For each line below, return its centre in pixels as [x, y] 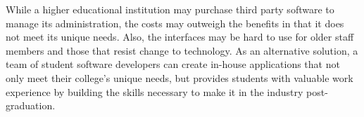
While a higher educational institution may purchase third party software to [170, 9]
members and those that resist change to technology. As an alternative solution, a [182, 50]
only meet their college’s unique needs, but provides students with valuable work [180, 77]
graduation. [31, 105]
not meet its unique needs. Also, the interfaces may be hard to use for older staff [180, 37]
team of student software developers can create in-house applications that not [173, 64]
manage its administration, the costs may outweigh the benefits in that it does [175, 23]
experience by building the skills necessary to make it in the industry [155, 91]
